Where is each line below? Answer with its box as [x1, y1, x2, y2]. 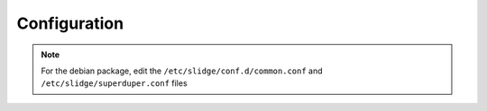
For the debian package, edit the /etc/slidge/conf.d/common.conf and [41, 65, 324, 76]
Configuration [16, 13, 124, 33]
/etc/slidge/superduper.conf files [41, 78, 188, 89]
